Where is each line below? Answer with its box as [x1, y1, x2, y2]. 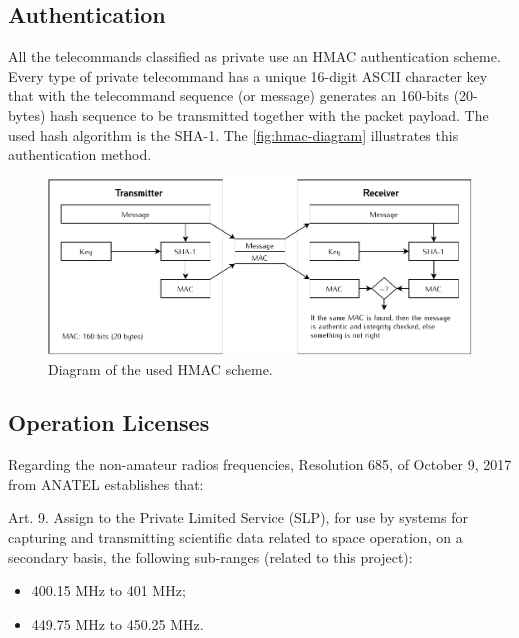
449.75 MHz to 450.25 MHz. [31, 613, 204, 634]
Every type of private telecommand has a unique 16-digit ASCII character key [8, 65, 488, 86]
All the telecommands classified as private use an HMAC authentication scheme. [8, 46, 501, 67]
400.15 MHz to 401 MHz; [31, 580, 186, 601]
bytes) [8, 104, 46, 125]
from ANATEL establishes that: [8, 473, 204, 494]
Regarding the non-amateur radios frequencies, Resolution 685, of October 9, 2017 [8, 454, 512, 475]
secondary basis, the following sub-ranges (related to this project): [8, 546, 413, 567]
